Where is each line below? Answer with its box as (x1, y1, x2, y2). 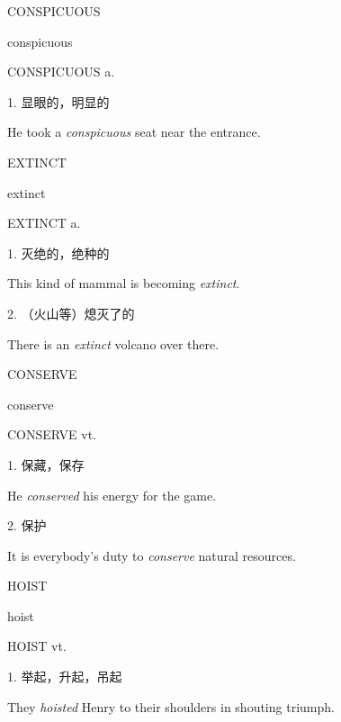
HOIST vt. (7, 636, 67, 655)
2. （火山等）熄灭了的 (7, 303, 135, 322)
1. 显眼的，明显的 (7, 92, 110, 111)
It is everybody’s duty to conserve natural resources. (7, 546, 296, 564)
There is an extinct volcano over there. (7, 334, 220, 353)
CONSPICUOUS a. (7, 62, 115, 81)
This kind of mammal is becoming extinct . (7, 274, 240, 293)
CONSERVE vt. (7, 425, 96, 444)
